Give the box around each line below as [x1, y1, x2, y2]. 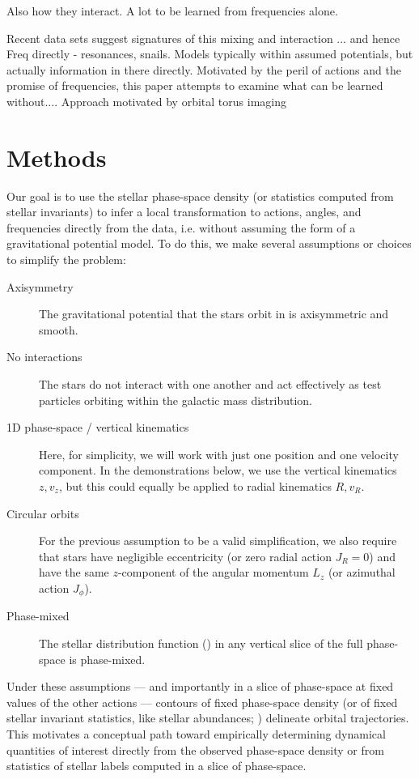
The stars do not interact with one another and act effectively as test [39, 376, 382, 393]
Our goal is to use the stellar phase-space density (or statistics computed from [6, 187, 394, 204]
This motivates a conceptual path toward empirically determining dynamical [6, 725, 386, 742]
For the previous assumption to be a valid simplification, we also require [39, 532, 397, 549]
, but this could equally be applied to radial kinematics [58, 478, 332, 494]
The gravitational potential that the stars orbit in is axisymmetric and [39, 305, 389, 322]
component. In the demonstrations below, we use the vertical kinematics [39, 462, 397, 479]
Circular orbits [6, 504, 79, 521]
